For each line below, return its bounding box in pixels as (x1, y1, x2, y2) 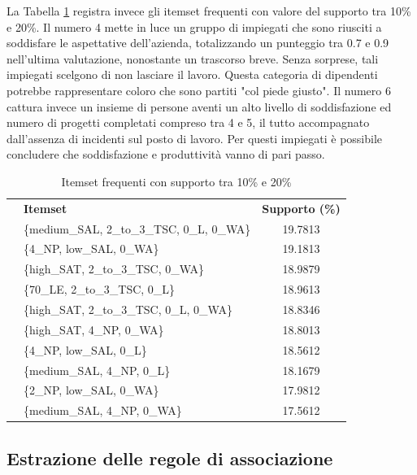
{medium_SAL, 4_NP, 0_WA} (24, 402, 182, 419)
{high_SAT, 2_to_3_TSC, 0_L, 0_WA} (24, 301, 232, 317)
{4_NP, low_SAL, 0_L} (24, 341, 147, 358)
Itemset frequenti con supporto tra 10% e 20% (61, 172, 292, 190)
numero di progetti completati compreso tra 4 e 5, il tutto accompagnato (7, 114, 370, 131)
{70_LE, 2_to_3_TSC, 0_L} (24, 281, 176, 298)
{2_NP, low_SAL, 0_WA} (24, 381, 159, 399)
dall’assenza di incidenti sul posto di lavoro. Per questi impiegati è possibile (7, 129, 383, 146)
